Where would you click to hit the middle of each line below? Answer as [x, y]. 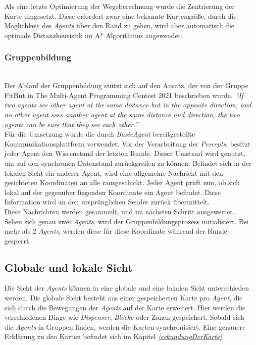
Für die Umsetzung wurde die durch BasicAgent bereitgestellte [100, 134]
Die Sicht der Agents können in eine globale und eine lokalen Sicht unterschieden [127, 288]
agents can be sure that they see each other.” [71, 124]
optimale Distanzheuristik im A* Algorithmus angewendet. [94, 35]
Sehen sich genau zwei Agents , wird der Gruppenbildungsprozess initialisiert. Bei [127, 221]
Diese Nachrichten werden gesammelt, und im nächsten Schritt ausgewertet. [120, 211]
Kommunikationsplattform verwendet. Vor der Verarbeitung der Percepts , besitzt [128, 143]
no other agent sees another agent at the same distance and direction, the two [122, 114]
